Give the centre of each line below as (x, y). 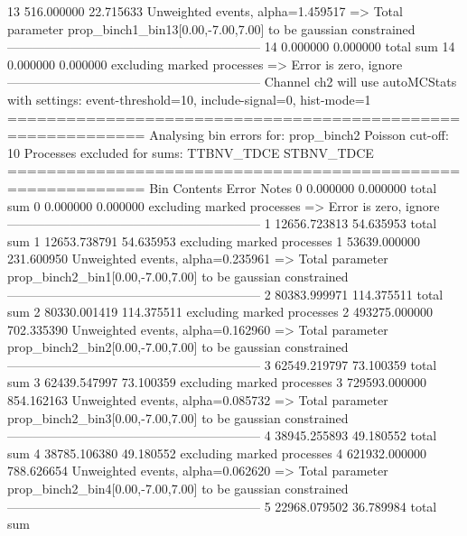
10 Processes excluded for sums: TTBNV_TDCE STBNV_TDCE (191, 152)
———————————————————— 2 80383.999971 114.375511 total (225, 294)
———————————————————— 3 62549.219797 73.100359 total (222, 364)
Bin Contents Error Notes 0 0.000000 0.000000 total (293, 187)
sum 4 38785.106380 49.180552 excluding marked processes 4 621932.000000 (217, 453)
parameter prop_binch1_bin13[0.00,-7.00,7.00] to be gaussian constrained (211, 28)
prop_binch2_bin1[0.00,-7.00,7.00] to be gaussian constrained (178, 276)
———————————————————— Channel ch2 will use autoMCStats (232, 82)
